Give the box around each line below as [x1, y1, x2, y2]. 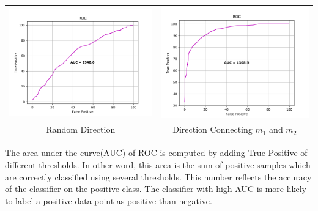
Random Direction [46, 123, 116, 136]
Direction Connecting [172, 123, 253, 136]
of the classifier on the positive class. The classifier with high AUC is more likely [5, 182, 307, 195]
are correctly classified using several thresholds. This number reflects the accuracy [5, 170, 312, 183]
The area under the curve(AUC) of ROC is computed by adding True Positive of [5, 146, 308, 159]
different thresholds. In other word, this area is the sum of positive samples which [5, 158, 311, 171]
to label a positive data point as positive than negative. [5, 194, 212, 207]
